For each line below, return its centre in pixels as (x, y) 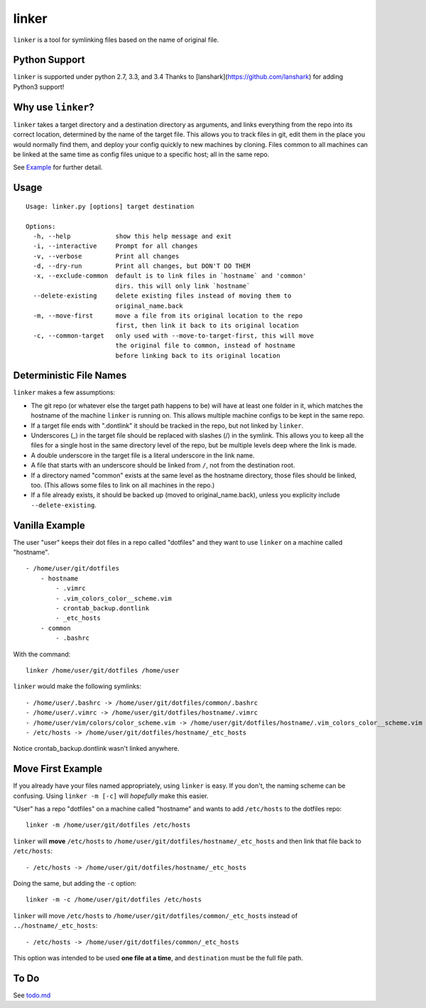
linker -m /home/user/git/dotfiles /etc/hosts (108, 825)
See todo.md (32, 995)
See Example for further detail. (58, 168)
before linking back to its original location (198, 356)
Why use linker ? (54, 107)
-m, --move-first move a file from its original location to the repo (168, 316)
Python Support (49, 60)
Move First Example (58, 769)
